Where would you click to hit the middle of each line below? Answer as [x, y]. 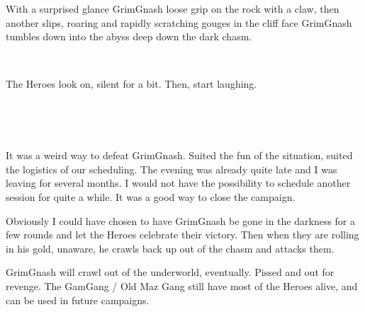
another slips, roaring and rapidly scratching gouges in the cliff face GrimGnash [179, 22]
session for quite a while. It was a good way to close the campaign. [151, 196]
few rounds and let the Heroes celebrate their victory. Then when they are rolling [182, 235]
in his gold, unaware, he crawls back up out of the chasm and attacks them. [170, 248]
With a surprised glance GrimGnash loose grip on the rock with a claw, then [173, 8]
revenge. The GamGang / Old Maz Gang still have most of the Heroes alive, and [182, 285]
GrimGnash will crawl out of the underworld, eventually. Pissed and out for [170, 272]
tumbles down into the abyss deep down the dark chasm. [129, 36]
